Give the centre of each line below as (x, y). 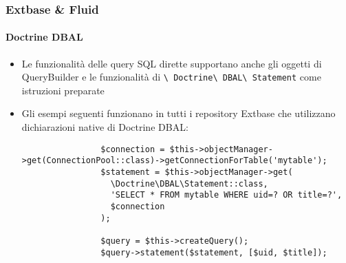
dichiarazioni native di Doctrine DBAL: (105, 127)
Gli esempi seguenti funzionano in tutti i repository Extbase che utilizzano (179, 113)
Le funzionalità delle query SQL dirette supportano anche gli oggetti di (172, 63)
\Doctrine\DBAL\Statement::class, (189, 183)
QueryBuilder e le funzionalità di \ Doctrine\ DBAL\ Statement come (171, 77)
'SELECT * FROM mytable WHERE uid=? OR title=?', (226, 195)
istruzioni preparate (63, 90)
